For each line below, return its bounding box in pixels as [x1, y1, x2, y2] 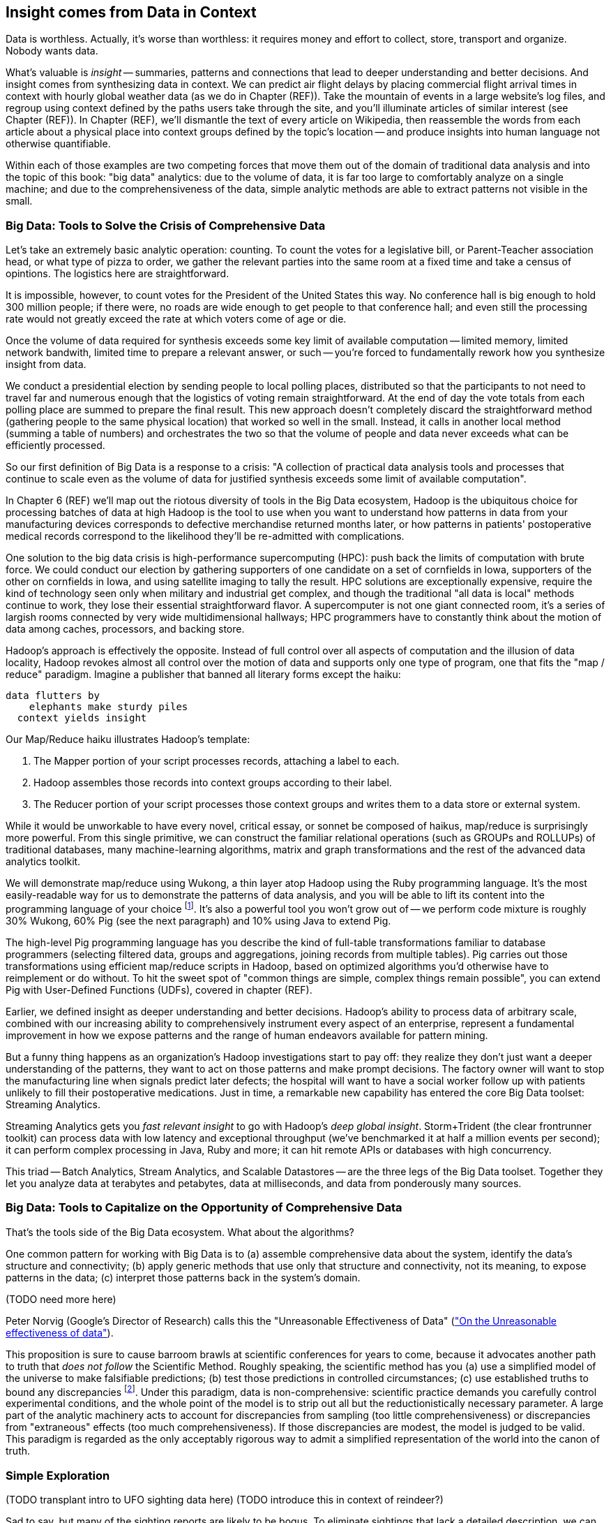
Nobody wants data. [6, 45, 98, 57]
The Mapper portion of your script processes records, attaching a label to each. [33, 755, 400, 767]
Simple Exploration [6, 1468, 110, 1482]
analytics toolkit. [6, 855, 81, 868]
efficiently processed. [6, 439, 105, 452]
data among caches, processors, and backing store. [6, 623, 245, 635]
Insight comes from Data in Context [6, 3, 257, 21]
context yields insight [17, 712, 147, 724]
